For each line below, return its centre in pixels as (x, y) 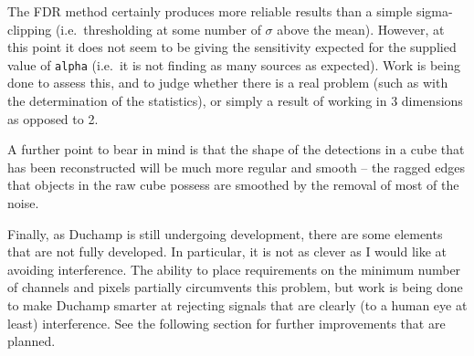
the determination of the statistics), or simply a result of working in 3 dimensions (235, 101)
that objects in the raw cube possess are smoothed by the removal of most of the (233, 185)
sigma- (434, 11)
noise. (23, 203)
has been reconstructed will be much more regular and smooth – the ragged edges (237, 167)
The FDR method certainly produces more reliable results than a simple (210, 11)
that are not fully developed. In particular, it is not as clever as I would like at (227, 251)
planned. (32, 341)
